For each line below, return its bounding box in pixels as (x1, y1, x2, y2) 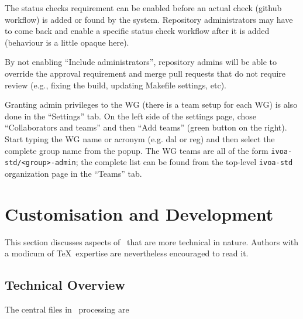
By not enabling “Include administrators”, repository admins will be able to (5, 56, 277, 68)
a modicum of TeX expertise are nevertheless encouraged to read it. (5, 247, 249, 259)
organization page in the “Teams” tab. (5, 167, 142, 179)
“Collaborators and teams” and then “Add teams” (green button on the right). (5, 121, 287, 133)
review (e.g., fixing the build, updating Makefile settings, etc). (5, 78, 227, 91)
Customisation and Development (5, 201, 274, 225)
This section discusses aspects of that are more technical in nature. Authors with (5, 235, 299, 248)
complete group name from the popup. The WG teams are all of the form (5, 144, 268, 156)
